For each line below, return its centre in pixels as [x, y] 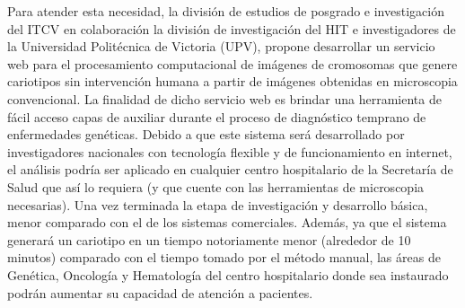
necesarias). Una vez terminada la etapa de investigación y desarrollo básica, [218, 204]
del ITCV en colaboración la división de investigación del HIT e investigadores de [232, 28]
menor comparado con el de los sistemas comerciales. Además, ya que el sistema [227, 222]
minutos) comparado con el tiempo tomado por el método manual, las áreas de [224, 257]
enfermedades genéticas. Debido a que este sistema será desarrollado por [206, 134]
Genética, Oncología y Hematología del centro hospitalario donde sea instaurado [228, 274]
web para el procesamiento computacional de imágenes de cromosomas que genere [232, 63]
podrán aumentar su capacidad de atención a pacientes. [160, 292]
